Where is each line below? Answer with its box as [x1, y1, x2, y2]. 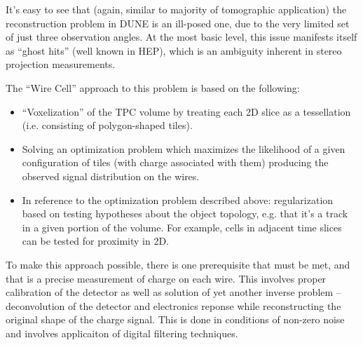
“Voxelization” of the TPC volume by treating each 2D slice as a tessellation [22, 104, 351, 119]
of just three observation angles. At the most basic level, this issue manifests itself [6, 29, 357, 44]
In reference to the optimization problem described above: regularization [22, 192, 334, 207]
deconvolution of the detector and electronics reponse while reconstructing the [6, 298, 341, 313]
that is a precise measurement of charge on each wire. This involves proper [6, 271, 327, 285]
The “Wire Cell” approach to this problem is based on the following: [6, 80, 300, 95]
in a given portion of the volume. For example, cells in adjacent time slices [22, 219, 342, 234]
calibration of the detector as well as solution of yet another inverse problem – [6, 285, 341, 299]
